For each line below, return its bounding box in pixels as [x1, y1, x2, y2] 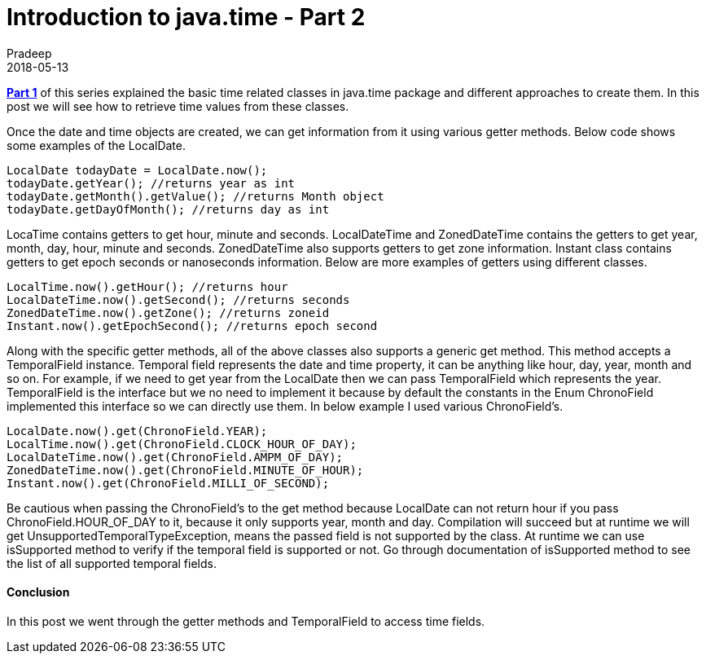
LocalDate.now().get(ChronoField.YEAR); [7, 424, 268, 438]
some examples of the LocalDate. [7, 138, 186, 152]
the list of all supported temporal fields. [7, 556, 217, 570]
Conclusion [7, 585, 70, 600]
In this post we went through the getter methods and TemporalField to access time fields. [7, 614, 485, 628]
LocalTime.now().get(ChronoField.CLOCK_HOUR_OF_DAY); [7, 437, 357, 451]
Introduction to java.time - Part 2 [7, 3, 366, 31]
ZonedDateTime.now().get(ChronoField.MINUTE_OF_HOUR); [7, 463, 364, 477]
